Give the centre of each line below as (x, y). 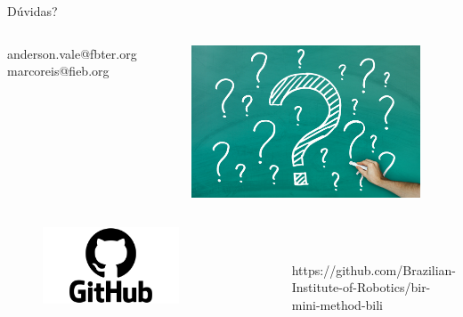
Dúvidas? (32, 11)
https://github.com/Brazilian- (374, 269)
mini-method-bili (337, 304)
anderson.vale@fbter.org (72, 53)
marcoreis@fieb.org (58, 71)
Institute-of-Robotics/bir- (361, 287)
